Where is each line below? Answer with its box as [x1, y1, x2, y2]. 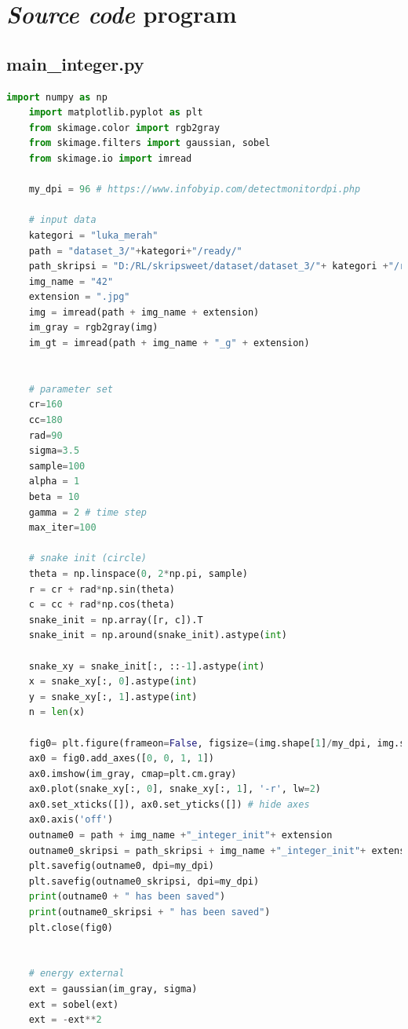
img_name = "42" [28, 275, 114, 287]
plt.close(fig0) [28, 921, 114, 933]
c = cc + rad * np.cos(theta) [28, 599, 175, 611]
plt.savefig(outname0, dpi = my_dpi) [28, 860, 214, 872]
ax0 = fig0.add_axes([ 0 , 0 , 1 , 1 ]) [28, 753, 214, 764]
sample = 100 [28, 460, 86, 472]
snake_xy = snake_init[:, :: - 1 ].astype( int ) [28, 660, 265, 672]
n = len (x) [28, 706, 86, 718]
